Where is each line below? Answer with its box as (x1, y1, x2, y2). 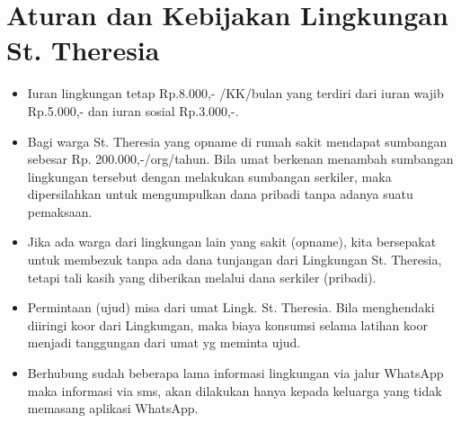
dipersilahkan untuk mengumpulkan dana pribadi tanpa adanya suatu (27, 184, 413, 203)
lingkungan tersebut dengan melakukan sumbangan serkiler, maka (27, 166, 392, 185)
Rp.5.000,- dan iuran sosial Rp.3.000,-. (27, 101, 239, 120)
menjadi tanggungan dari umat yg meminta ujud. (27, 333, 301, 352)
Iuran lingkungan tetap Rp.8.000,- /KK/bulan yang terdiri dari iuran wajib (27, 84, 444, 103)
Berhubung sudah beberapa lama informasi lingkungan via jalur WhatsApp (27, 364, 444, 382)
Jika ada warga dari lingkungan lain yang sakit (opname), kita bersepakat (27, 232, 437, 251)
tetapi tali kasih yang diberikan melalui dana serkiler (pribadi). (27, 267, 377, 286)
